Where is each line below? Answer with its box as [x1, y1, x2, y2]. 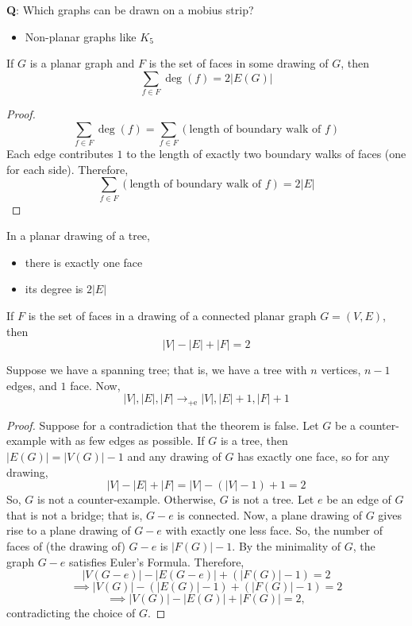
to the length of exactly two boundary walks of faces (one [126, 145, 406, 162]
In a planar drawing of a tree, [6, 227, 150, 244]
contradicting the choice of [6, 605, 136, 621]
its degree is [25, 280, 83, 297]
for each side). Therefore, [6, 160, 129, 177]
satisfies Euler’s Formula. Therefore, [69, 553, 245, 570]
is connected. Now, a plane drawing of [177, 506, 362, 523]
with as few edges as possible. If [49, 432, 205, 449]
